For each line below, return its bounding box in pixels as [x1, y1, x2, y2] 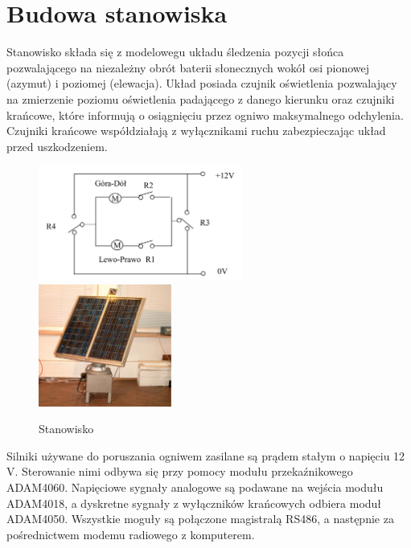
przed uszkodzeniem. [6, 137, 108, 154]
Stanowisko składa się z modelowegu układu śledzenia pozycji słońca [6, 43, 344, 60]
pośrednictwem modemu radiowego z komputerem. [6, 526, 255, 542]
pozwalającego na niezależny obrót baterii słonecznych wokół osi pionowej [6, 59, 369, 76]
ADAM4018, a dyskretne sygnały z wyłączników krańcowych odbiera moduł [6, 494, 382, 511]
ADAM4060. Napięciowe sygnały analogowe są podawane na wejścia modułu [6, 479, 384, 496]
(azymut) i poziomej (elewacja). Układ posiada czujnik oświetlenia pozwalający [6, 75, 397, 92]
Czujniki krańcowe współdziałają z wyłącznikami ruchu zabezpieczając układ [6, 122, 386, 139]
